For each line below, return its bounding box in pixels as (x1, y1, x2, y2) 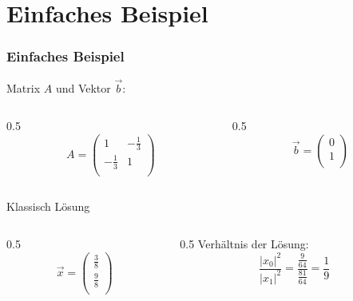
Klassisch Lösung (6, 197, 90, 214)
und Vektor (55, 79, 111, 96)
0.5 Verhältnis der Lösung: (180, 236, 309, 252)
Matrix (6, 79, 41, 96)
